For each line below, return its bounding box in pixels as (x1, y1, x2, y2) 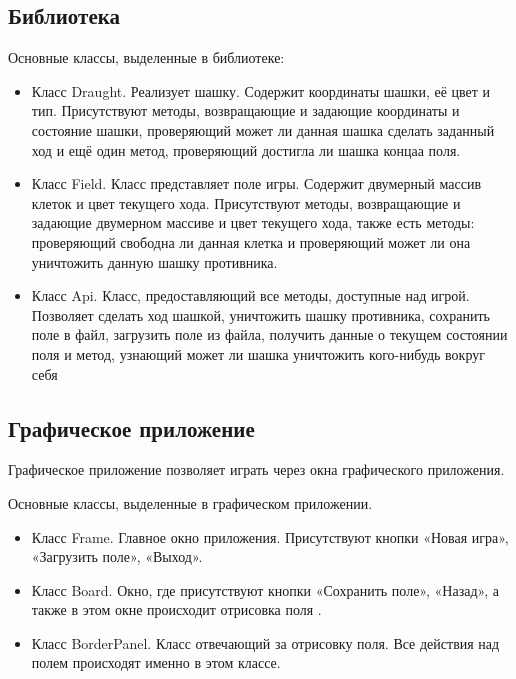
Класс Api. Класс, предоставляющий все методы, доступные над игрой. (31, 285, 470, 306)
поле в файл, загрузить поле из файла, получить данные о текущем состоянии (31, 324, 508, 345)
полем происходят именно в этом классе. (31, 652, 281, 673)
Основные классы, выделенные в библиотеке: (8, 47, 285, 68)
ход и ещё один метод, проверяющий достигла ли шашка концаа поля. (31, 139, 461, 160)
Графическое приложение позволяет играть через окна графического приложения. (8, 459, 505, 480)
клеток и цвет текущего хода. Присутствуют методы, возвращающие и (31, 192, 461, 213)
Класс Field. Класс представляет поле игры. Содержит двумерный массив (31, 173, 482, 194)
